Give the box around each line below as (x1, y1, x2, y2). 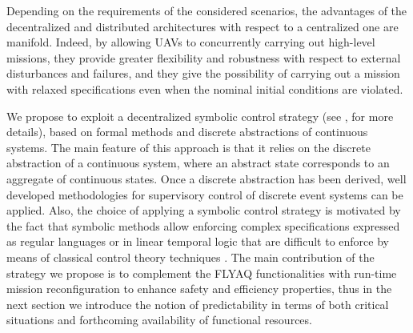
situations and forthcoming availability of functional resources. (6, 311, 312, 328)
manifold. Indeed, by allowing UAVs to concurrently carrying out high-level (6, 34, 375, 50)
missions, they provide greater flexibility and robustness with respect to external (6, 49, 401, 66)
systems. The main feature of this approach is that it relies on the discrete (6, 138, 371, 155)
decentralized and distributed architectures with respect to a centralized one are (6, 18, 399, 34)
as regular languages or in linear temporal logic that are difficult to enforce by (6, 233, 389, 250)
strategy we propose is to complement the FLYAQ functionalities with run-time (6, 264, 397, 281)
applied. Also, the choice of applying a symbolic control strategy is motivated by (6, 202, 401, 219)
